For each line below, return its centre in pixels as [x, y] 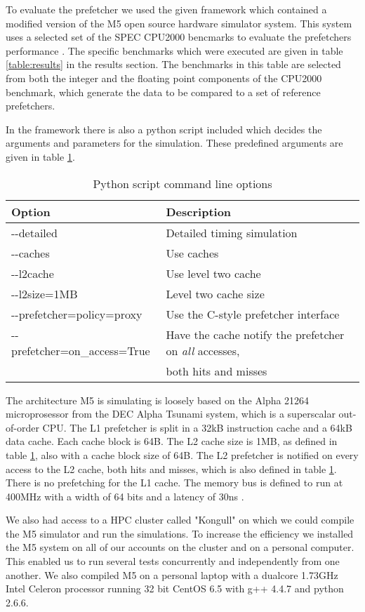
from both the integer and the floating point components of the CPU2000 [164, 78]
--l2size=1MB [45, 293]
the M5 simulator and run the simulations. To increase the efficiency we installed [180, 533]
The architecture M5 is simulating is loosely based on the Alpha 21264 [158, 400]
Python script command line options [182, 183]
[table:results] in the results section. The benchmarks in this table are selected [173, 64]
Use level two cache [213, 273]
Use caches [192, 253]
